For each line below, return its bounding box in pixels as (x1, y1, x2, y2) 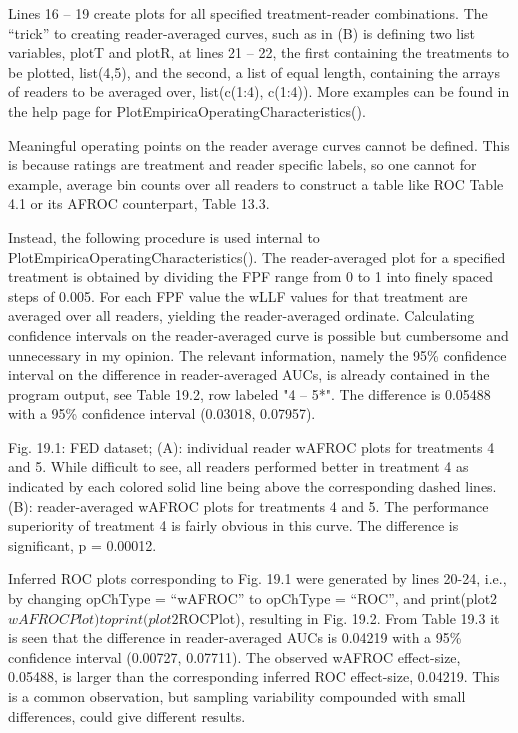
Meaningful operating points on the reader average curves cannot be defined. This (8, 134, 510, 155)
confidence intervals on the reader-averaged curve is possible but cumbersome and (8, 324, 509, 345)
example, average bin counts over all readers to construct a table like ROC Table (8, 173, 504, 194)
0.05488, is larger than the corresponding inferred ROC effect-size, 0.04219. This (8, 666, 500, 687)
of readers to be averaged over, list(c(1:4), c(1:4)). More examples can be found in (8, 81, 510, 102)
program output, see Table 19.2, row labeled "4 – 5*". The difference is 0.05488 (8, 383, 491, 404)
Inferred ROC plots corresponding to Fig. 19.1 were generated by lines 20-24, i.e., (8, 568, 507, 589)
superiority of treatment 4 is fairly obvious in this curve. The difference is (8, 515, 459, 536)
